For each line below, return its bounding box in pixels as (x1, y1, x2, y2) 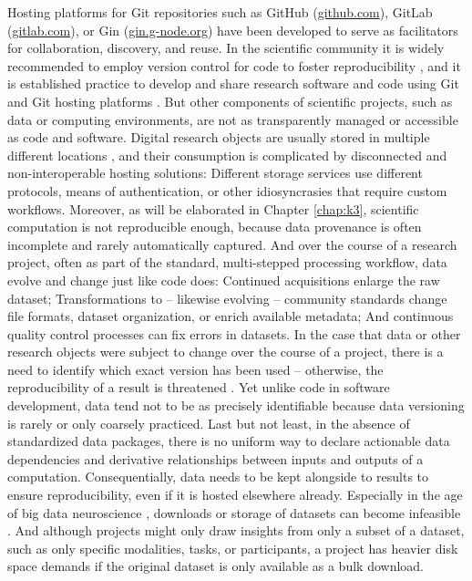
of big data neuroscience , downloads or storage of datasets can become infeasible (7, 503, 461, 522)
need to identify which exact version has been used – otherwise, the (7, 359, 384, 379)
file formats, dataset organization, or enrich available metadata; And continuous (7, 306, 454, 326)
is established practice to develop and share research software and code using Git (7, 74, 459, 93)
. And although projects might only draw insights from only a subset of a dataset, (7, 521, 465, 540)
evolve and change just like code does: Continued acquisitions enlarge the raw (7, 270, 440, 289)
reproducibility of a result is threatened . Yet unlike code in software (7, 378, 390, 397)
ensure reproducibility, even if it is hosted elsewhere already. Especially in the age (7, 485, 463, 504)
